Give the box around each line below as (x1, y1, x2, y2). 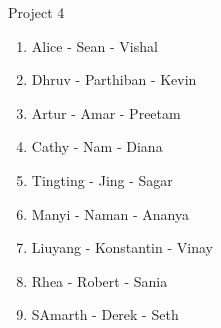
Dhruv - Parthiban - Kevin (31, 69, 197, 90)
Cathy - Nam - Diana (31, 136, 163, 157)
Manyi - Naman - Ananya (31, 203, 189, 224)
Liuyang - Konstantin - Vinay (31, 237, 213, 258)
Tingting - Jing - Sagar (31, 169, 173, 190)
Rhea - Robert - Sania (31, 270, 168, 291)
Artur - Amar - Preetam (31, 102, 181, 123)
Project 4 (8, 2, 65, 22)
